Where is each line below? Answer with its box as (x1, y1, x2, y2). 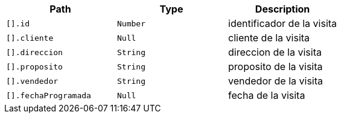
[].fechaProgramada (6, 90, 91, 100)
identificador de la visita (228, 17, 337, 29)
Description (255, 3, 310, 15)
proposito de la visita (228, 60, 323, 72)
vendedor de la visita (228, 75, 323, 87)
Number (117, 19, 145, 28)
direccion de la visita (228, 46, 322, 58)
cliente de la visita (228, 32, 310, 44)
